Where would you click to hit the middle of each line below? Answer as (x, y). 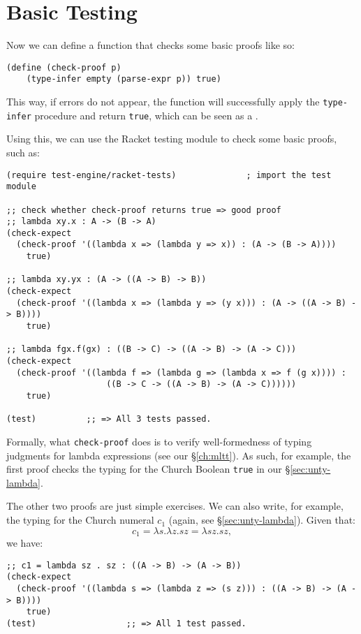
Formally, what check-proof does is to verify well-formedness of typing (159, 441)
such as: (23, 152)
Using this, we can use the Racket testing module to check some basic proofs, (172, 139)
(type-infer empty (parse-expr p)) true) (124, 79)
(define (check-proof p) (64, 67)
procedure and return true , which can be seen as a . (146, 115)
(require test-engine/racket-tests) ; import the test (169, 175)
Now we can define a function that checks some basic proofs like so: (150, 45)
